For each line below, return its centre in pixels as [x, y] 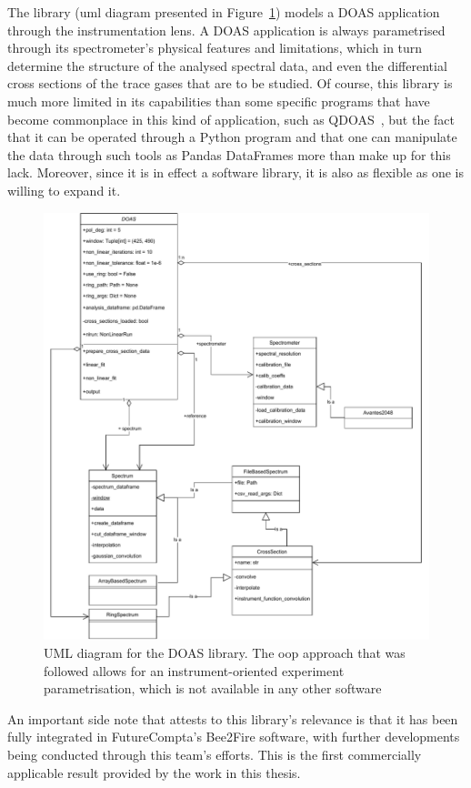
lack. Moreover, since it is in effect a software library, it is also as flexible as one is [236, 172]
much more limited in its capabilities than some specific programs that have [219, 101]
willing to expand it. [64, 190]
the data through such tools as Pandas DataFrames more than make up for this [229, 154]
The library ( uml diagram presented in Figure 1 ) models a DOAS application [224, 12]
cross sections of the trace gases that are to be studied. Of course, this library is [230, 83]
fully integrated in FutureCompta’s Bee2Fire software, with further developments [234, 737]
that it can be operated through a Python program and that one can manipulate [232, 137]
